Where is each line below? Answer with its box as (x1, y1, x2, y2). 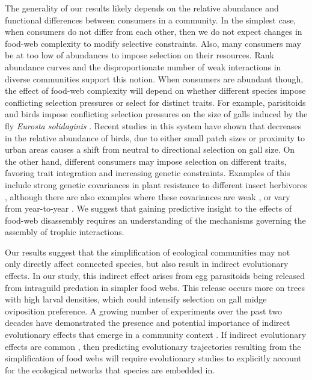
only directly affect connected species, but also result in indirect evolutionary (5, 257, 289, 270)
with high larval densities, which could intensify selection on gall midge (5, 293, 267, 305)
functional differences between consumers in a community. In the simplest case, (5, 13, 296, 26)
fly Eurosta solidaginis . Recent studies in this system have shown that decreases (5, 119, 302, 132)
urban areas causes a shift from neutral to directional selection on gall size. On (5, 143, 295, 156)
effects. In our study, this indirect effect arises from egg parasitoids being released (5, 269, 305, 282)
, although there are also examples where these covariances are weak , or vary (5, 190, 290, 203)
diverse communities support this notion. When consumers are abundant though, (5, 72, 304, 85)
